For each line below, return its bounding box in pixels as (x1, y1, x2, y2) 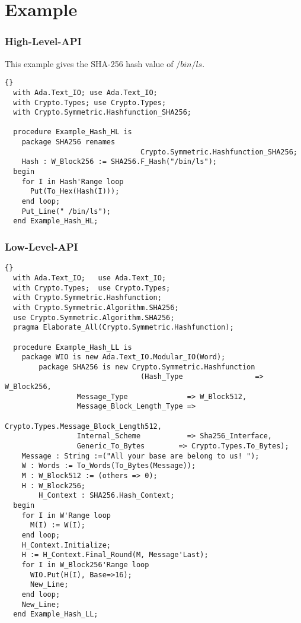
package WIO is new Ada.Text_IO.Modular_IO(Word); (21, 353, 226, 362)
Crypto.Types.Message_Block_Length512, (5, 422, 162, 431)
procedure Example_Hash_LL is (13, 343, 132, 352)
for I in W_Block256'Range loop (21, 560, 149, 569)
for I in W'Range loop (21, 511, 111, 520)
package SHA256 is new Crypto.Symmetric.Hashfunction (39, 362, 255, 371)
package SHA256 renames (21, 138, 116, 147)
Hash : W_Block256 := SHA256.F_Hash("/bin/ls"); (21, 157, 217, 166)
